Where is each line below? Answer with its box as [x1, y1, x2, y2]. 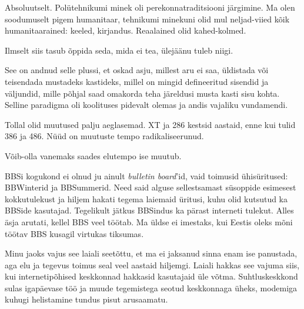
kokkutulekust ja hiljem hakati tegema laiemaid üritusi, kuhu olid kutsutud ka [5, 192, 288, 205]
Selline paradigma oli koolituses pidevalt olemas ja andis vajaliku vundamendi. [5, 98, 288, 111]
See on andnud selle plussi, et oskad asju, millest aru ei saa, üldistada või [5, 64, 269, 76]
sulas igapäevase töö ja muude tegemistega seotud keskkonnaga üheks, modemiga [5, 281, 298, 294]
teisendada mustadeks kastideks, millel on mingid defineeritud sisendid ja [5, 75, 269, 87]
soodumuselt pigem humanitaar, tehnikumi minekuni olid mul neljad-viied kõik [5, 12, 290, 25]
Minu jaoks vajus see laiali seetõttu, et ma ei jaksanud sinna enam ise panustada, [5, 247, 298, 259]
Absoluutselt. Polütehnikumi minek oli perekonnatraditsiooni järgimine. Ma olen [5, 1, 295, 13]
